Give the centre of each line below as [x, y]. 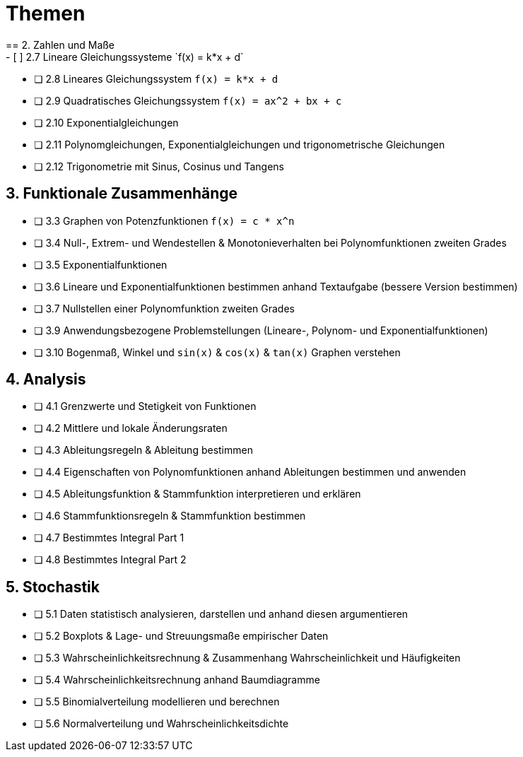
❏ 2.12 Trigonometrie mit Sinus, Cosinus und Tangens [159, 166]
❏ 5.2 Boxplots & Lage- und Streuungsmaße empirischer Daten [181, 636]
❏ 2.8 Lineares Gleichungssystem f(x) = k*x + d [156, 78]
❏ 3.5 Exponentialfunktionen [101, 264]
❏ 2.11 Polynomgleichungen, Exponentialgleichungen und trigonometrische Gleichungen [240, 144]
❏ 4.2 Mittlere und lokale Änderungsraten [131, 428]
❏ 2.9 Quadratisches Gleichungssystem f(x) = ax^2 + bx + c [188, 100]
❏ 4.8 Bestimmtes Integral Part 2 [110, 560]
